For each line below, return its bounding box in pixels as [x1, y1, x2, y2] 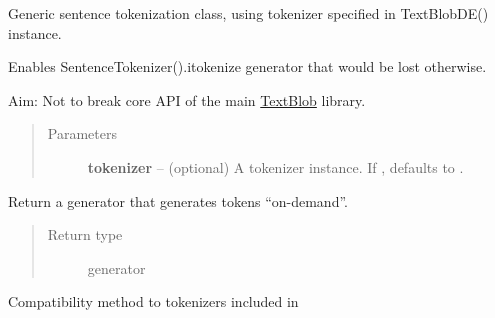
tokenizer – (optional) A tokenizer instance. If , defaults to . [87, 156, 464, 177]
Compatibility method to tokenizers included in [8, 291, 299, 312]
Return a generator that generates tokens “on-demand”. [8, 190, 348, 211]
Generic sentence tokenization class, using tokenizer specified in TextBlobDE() [8, 3, 489, 23]
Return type [47, 224, 123, 245]
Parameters [47, 123, 117, 144]
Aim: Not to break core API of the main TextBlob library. [8, 89, 366, 110]
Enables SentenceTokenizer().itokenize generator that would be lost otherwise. [8, 56, 487, 77]
